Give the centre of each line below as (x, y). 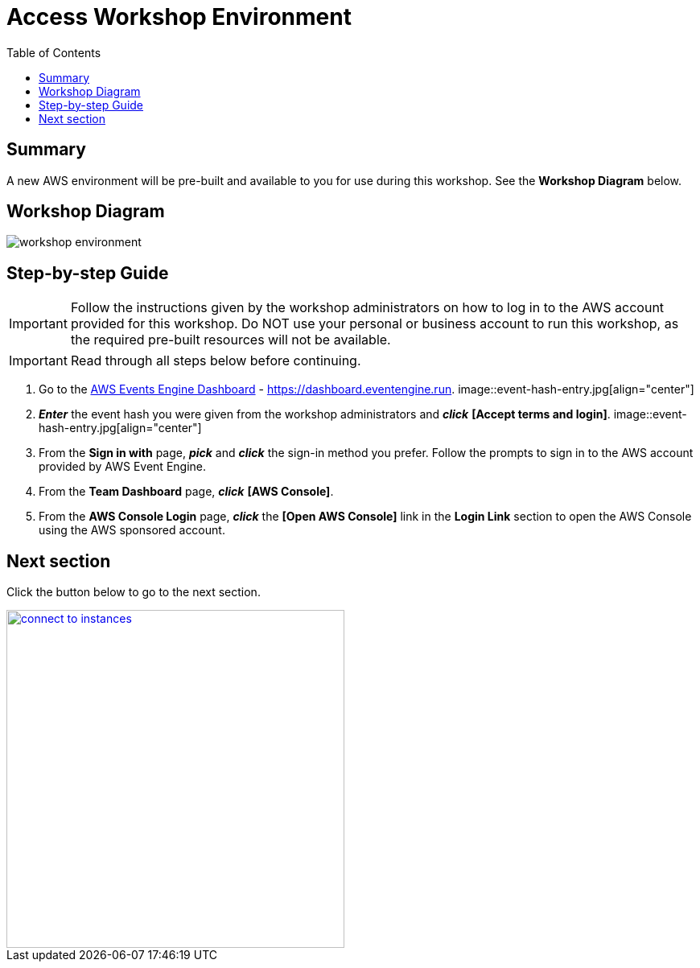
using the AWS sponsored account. (132, 530)
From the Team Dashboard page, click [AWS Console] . (186, 492)
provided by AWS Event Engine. (123, 467)
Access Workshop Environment (179, 17)
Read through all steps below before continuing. (216, 361)
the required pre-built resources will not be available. (231, 340)
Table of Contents (54, 52)
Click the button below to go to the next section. (134, 592)
